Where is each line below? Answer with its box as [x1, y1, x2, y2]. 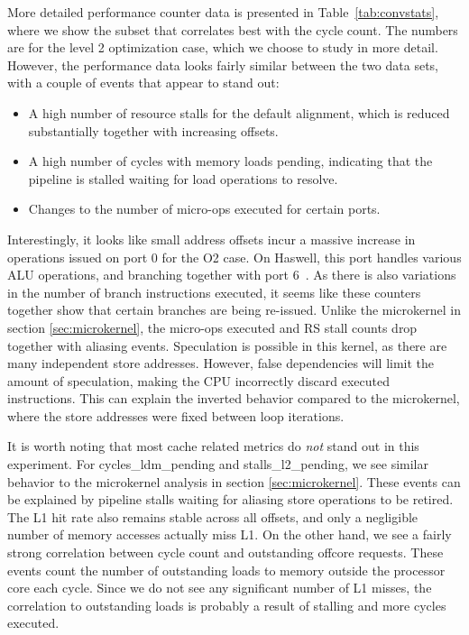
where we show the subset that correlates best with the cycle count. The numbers [7, 20, 458, 39]
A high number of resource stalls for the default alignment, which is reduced [28, 103, 450, 122]
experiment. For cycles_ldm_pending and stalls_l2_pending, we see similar [7, 455, 428, 474]
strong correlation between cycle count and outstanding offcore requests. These [7, 543, 444, 562]
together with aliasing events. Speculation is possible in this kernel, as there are [7, 336, 447, 354]
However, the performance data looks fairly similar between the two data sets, [7, 55, 439, 74]
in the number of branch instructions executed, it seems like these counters [7, 282, 421, 301]
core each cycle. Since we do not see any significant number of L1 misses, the [7, 578, 432, 597]
